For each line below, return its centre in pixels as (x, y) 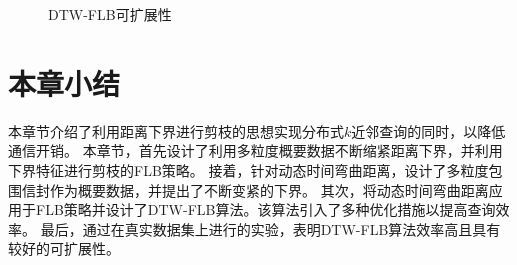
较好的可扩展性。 (64, 248)
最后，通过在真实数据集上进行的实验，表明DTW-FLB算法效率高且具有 (270, 228)
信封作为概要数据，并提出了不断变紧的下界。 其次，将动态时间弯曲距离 (255, 189)
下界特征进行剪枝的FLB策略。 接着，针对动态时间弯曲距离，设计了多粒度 (248, 169)
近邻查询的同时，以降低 (428, 130)
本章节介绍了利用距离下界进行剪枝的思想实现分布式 (176, 130)
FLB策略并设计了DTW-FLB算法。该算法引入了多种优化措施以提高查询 (265, 209)
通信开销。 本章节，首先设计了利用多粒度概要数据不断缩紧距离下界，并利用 (255, 150)
